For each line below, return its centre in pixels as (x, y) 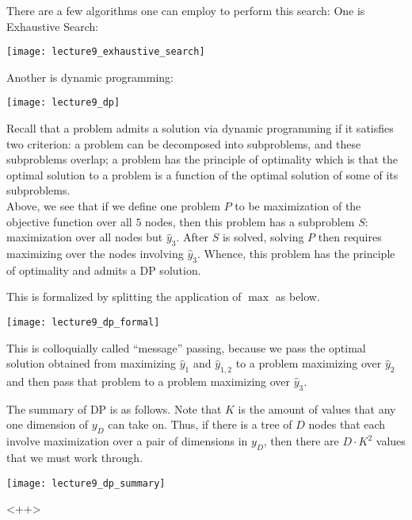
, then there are (301, 441)
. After (193, 237)
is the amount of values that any (317, 408)
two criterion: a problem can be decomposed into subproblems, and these (184, 143)
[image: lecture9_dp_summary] (86, 483)
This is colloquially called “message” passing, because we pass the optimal (186, 347)
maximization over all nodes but (85, 237)
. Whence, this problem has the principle (296, 254)
